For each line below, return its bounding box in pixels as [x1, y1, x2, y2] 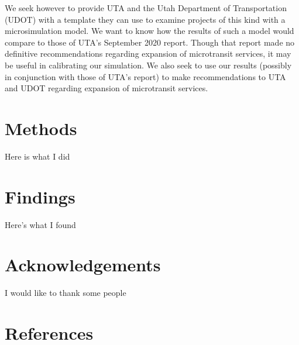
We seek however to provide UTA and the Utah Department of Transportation [5, 2, 287, 13]
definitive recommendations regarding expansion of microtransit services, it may [5, 47, 291, 60]
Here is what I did [5, 150, 70, 162]
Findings [5, 184, 75, 208]
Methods [5, 116, 77, 140]
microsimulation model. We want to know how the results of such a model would [5, 25, 294, 37]
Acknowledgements [5, 253, 161, 277]
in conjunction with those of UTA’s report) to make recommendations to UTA [5, 70, 286, 82]
